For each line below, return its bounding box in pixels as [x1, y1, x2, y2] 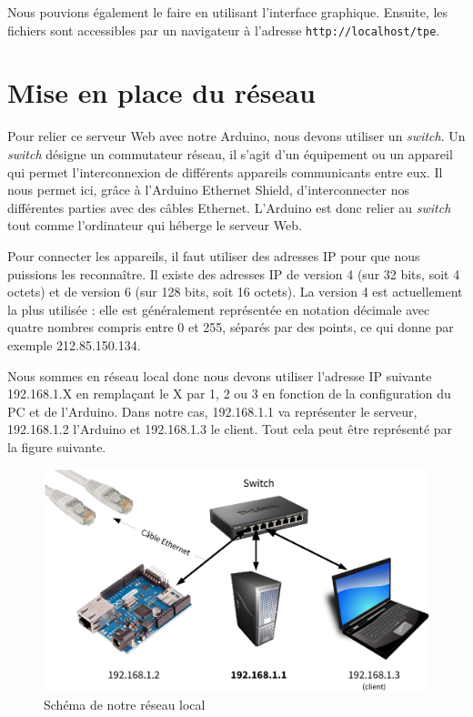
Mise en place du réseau [7, 74, 316, 111]
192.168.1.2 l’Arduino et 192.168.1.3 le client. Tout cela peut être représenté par [7, 419, 453, 439]
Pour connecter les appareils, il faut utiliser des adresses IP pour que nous [7, 246, 420, 265]
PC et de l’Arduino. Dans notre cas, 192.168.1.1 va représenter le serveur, [7, 401, 418, 420]
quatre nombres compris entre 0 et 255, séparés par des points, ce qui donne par [7, 318, 454, 337]
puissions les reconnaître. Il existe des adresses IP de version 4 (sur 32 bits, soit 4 [7, 264, 460, 283]
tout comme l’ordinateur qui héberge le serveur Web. [7, 216, 302, 235]
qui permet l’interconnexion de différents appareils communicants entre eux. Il [7, 162, 443, 181]
